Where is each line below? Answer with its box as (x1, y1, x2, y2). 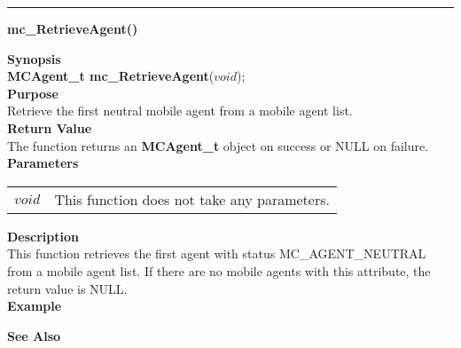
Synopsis (7, 49, 61, 67)
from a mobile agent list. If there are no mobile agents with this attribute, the (7, 261, 431, 280)
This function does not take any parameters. (54, 188, 330, 210)
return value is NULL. (7, 279, 128, 297)
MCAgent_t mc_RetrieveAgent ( (7, 67, 215, 85)
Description (7, 226, 80, 245)
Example (7, 297, 62, 315)
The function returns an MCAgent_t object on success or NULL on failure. (7, 136, 429, 154)
